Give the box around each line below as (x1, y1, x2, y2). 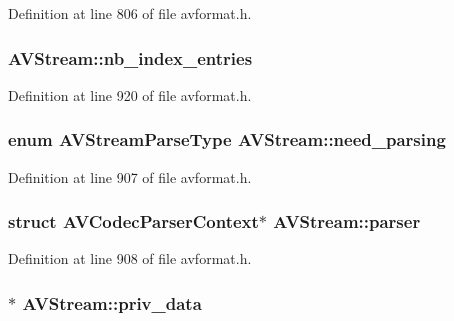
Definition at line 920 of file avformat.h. (8, 84, 252, 105)
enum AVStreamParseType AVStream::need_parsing (8, 127, 446, 152)
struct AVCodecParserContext (8, 209, 259, 234)
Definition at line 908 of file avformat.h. (8, 248, 252, 269)
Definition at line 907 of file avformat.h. (8, 166, 252, 187)
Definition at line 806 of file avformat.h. (8, 3, 252, 23)
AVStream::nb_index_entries (8, 45, 253, 70)
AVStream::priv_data (22, 290, 202, 315)
